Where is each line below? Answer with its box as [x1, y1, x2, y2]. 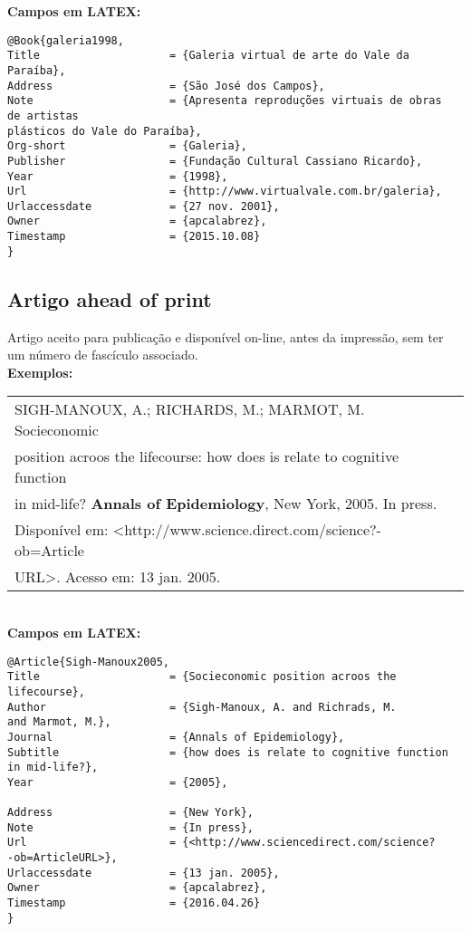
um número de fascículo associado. [7, 345, 198, 364]
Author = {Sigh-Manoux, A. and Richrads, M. [7, 700, 397, 714]
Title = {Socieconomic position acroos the [7, 670, 397, 684]
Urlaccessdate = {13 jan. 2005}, [7, 866, 280, 879]
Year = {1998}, [7, 169, 228, 183]
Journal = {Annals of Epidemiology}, [7, 730, 345, 744]
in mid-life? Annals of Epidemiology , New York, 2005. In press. [14, 493, 437, 514]
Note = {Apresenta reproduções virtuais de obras [7, 94, 442, 108]
